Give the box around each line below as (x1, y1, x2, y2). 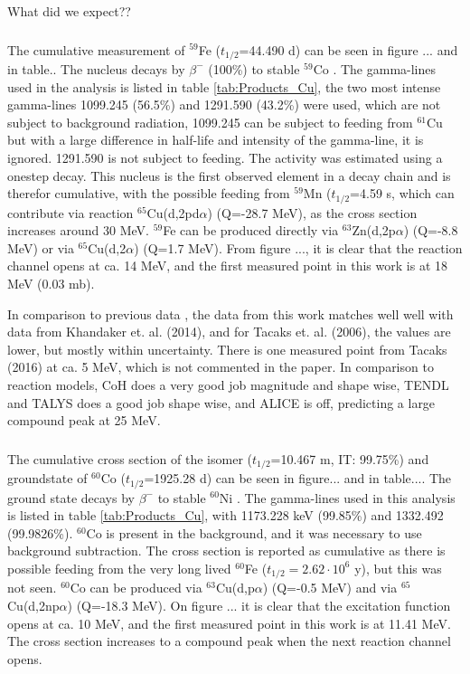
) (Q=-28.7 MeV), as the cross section (207, 203, 418, 222)
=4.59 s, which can (350, 184, 455, 203)
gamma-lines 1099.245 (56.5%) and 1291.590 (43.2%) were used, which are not (7, 95, 441, 114)
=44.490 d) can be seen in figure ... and (239, 40, 458, 59)
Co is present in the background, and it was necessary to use (86, 523, 422, 542)
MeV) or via (7, 238, 74, 257)
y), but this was (354, 558, 442, 577)
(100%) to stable (208, 59, 300, 78)
